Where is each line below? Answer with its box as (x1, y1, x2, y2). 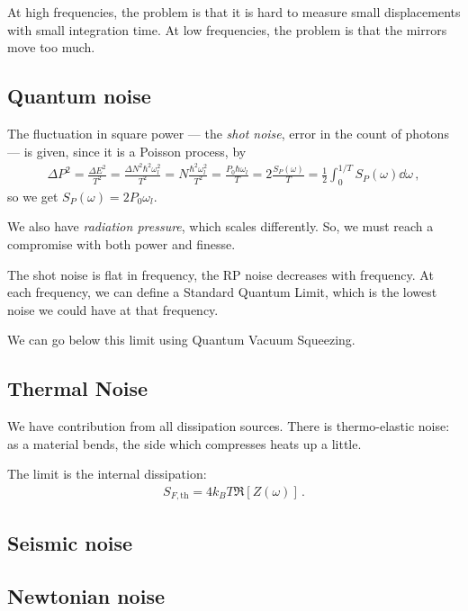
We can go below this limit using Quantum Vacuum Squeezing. (7, 330, 355, 349)
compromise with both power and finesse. (7, 235, 236, 254)
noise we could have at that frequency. (7, 300, 219, 319)
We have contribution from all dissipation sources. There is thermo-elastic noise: (7, 417, 450, 436)
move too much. (7, 38, 95, 57)
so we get (7, 186, 58, 205)
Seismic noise (7, 528, 133, 556)
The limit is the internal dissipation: (7, 464, 207, 483)
